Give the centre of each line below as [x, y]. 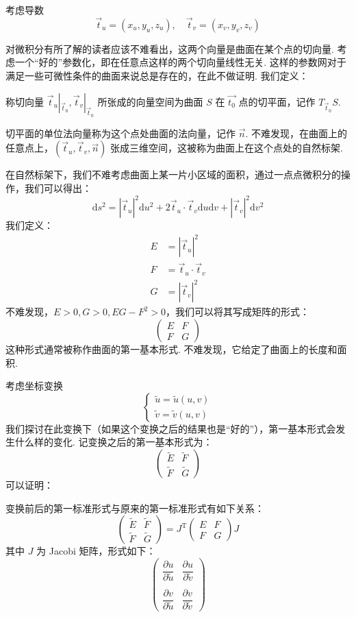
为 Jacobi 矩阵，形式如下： [96, 551]
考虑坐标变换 [34, 386]
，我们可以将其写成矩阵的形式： [237, 312]
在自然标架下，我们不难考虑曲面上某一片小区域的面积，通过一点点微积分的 [173, 174]
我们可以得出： [58, 187]
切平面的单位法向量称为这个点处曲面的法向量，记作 [120, 133]
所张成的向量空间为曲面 [150, 101]
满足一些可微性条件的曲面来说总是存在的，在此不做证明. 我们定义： [157, 75]
